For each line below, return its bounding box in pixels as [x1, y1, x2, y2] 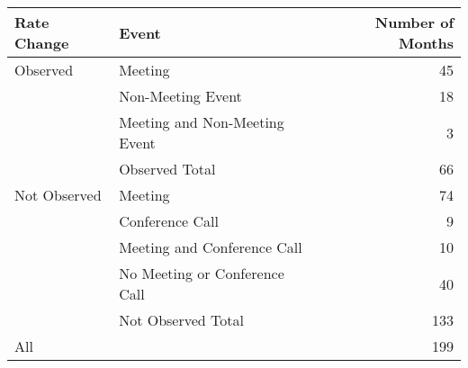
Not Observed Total [119, 310, 244, 330]
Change [14, 32, 69, 53]
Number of [374, 12, 454, 32]
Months [398, 32, 454, 53]
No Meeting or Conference [119, 263, 284, 283]
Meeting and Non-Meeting [119, 112, 284, 132]
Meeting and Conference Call [119, 237, 302, 257]
